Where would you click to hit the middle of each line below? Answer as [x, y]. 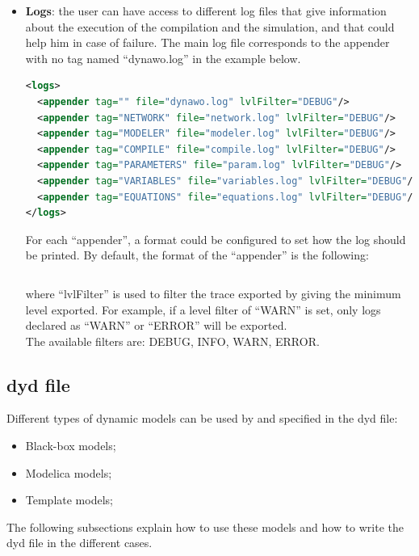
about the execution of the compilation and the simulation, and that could [210, 26]
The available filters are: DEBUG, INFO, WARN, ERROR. [172, 341]
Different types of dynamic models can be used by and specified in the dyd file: [202, 418]
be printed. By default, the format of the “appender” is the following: [197, 255]
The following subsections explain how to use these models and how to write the [205, 527]
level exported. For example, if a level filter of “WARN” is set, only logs [203, 309]
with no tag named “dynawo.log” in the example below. [163, 58]
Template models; [69, 500]
